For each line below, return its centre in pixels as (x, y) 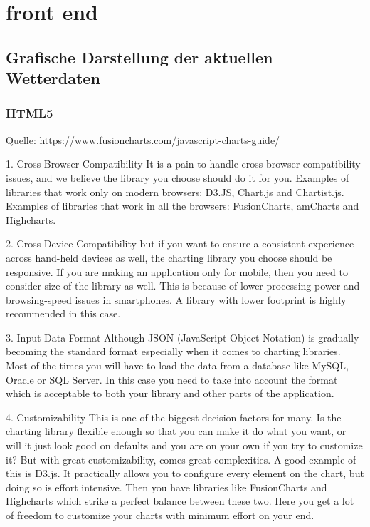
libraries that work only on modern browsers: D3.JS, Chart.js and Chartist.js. (175, 191)
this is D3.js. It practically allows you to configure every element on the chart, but (185, 473)
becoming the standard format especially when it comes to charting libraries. (173, 351)
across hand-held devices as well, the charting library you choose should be (169, 257)
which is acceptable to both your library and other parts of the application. (170, 393)
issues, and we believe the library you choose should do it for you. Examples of (178, 177)
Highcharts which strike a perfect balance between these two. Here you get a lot (180, 501)
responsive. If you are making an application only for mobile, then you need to (177, 271)
